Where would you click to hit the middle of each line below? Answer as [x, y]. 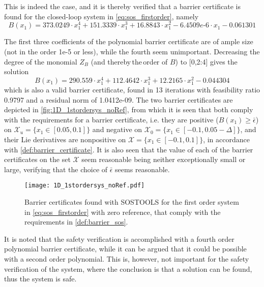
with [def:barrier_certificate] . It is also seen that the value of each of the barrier [129, 149]
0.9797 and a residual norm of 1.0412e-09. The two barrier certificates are [119, 99]
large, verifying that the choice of [56, 169]
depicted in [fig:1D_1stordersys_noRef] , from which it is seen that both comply [129, 109]
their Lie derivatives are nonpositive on [65, 139]
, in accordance [226, 139]
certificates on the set [37, 159]
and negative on [117, 129]
